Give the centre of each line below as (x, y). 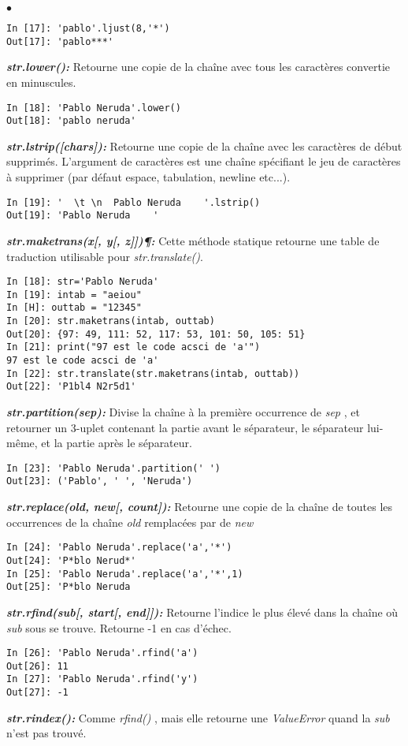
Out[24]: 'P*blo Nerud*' (71, 560)
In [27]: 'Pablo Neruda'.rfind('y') (102, 679)
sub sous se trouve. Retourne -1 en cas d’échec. (119, 627)
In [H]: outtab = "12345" (74, 308)
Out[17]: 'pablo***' (60, 41)
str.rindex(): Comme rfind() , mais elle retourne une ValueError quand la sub (198, 717)
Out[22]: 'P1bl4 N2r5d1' (71, 387)
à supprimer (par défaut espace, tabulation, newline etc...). (148, 177)
